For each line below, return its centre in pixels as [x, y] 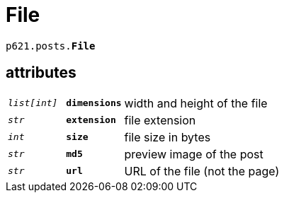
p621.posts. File [51, 46]
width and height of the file [196, 103]
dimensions [94, 103]
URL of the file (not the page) [202, 171]
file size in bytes [167, 137]
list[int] [33, 103]
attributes [41, 73]
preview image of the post [194, 154]
